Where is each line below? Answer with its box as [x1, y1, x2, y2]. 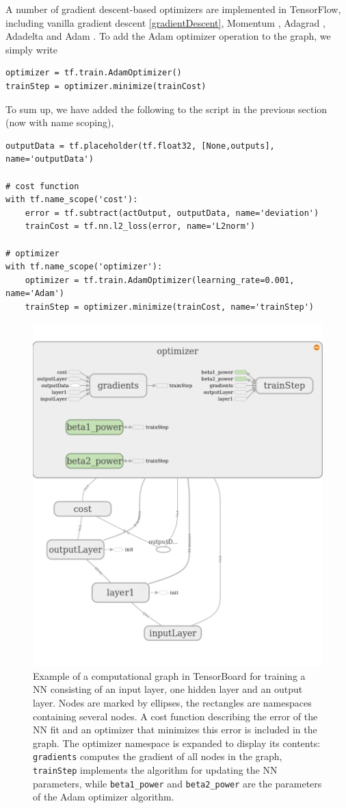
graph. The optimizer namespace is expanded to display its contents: [33, 735, 321, 750]
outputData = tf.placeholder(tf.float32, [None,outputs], [5, 140, 275, 151]
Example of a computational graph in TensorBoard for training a [33, 668, 306, 683]
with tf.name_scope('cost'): [5, 195, 138, 205]
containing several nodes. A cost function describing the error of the [33, 709, 318, 723]
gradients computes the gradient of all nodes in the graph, [33, 749, 282, 763]
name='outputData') [5, 154, 94, 164]
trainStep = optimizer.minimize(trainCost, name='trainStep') [25, 302, 315, 312]
